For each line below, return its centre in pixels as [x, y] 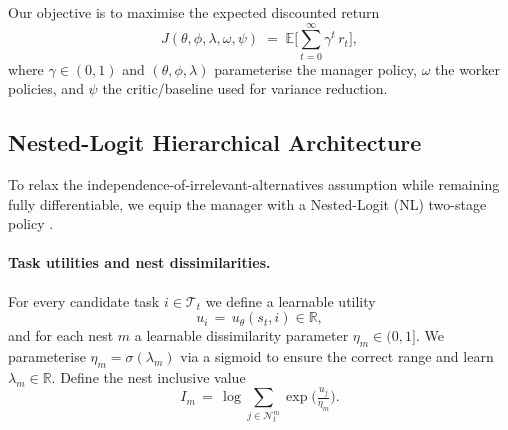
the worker [468, 68]
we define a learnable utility [290, 300]
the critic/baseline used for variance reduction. [245, 88]
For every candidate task [84, 300]
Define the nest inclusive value [153, 376]
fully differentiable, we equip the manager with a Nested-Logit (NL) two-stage [247, 203]
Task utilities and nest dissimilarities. [139, 262]
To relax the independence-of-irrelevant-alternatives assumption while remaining [254, 184]
